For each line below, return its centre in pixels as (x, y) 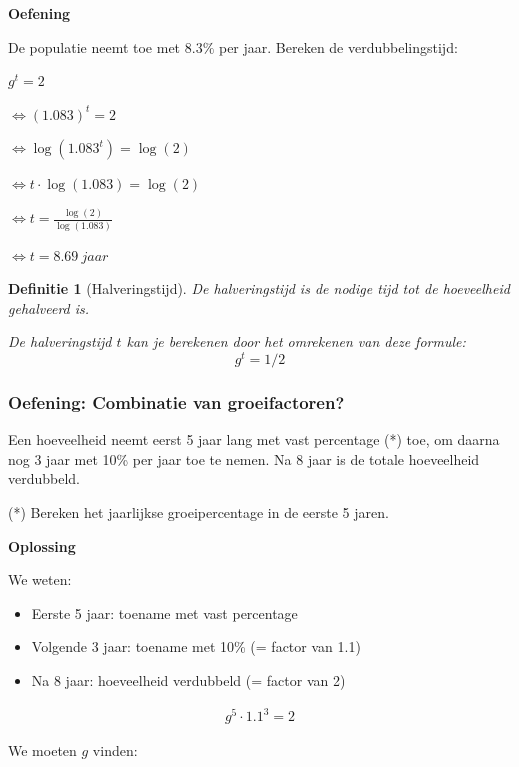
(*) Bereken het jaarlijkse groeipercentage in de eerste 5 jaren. (198, 512)
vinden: (115, 750)
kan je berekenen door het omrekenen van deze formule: (296, 341)
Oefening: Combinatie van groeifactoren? (176, 401)
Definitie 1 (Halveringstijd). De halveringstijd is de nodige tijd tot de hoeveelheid (259, 288)
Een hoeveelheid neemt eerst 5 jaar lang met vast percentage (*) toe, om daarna (254, 439)
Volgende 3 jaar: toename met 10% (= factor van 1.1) (196, 646)
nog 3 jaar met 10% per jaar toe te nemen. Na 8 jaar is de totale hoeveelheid (244, 458)
